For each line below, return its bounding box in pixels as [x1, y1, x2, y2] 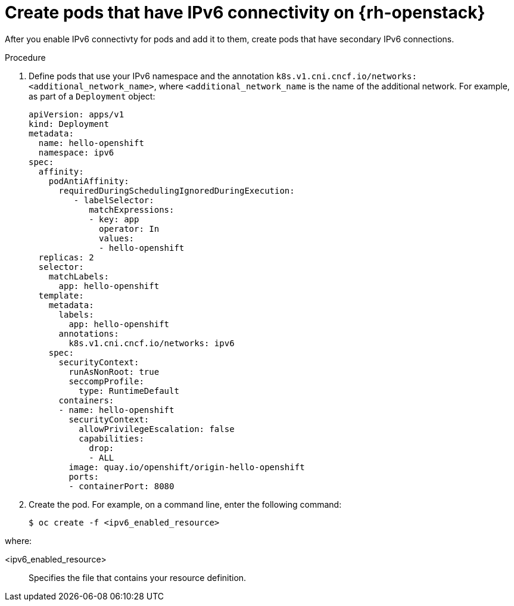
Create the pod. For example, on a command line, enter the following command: [29, 499, 342, 509]
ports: [68, 471, 99, 481]
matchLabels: [48, 271, 109, 281]
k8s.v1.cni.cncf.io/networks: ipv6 [68, 338, 235, 348]
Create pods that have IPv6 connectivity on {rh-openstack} [5, 2, 485, 23]
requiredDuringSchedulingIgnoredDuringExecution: [58, 185, 295, 195]
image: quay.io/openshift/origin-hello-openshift [68, 462, 305, 472]
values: [99, 233, 135, 243]
